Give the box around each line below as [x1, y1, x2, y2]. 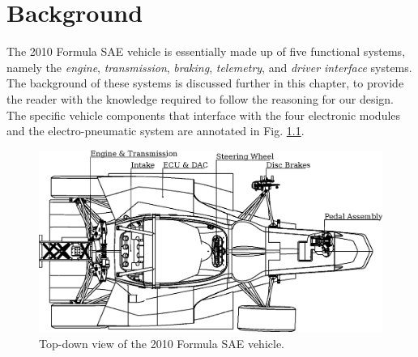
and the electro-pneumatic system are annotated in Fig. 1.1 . [6, 122, 305, 139]
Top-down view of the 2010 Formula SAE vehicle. [39, 334, 284, 351]
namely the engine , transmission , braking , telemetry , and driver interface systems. [6, 58, 412, 75]
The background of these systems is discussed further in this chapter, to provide [6, 74, 404, 91]
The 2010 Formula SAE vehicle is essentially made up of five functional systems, [6, 43, 406, 60]
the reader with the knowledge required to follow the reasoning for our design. [6, 90, 395, 107]
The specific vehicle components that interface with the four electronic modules [6, 106, 401, 123]
